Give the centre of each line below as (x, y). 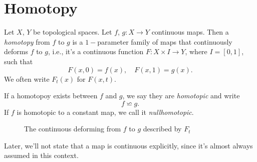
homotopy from (27, 41)
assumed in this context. (41, 155)
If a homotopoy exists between (51, 96)
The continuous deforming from (73, 129)
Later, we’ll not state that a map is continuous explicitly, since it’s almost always (128, 145)
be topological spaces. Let (73, 32)
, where (196, 51)
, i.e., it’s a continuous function (96, 51)
